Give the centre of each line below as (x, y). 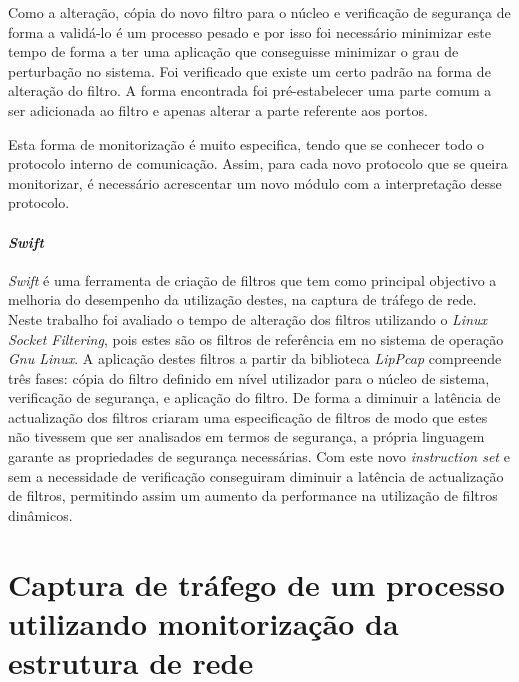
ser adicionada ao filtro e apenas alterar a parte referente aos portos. (218, 109)
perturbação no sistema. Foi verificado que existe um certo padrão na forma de (249, 70)
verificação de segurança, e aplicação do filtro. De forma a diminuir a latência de (254, 397)
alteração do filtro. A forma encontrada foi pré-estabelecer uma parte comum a (250, 90)
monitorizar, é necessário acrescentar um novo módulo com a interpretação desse (255, 182)
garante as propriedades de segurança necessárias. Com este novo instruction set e (259, 456)
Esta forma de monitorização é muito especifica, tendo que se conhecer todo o (246, 143)
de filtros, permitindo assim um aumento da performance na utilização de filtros (253, 495)
